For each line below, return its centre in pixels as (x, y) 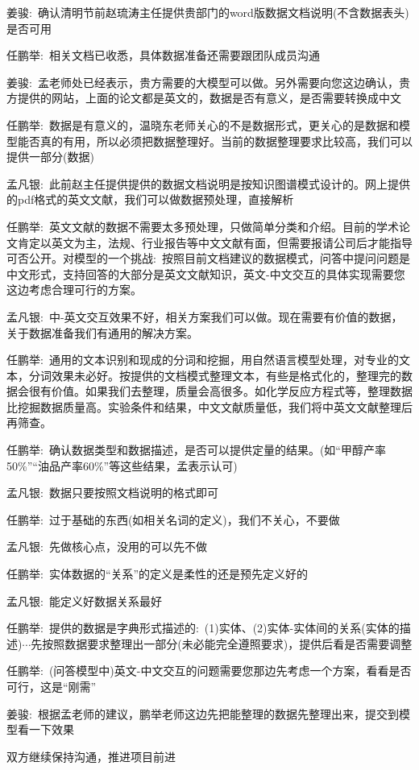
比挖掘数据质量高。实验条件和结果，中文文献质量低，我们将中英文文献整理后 (209, 406)
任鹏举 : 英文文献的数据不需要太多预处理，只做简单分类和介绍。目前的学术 (203, 226)
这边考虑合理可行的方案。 (74, 290)
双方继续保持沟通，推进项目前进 (91, 756)
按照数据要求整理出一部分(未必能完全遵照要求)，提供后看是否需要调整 (227, 643)
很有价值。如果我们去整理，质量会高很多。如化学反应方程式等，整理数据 (220, 391)
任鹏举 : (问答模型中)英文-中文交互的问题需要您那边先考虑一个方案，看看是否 (209, 671)
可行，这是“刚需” (52, 686)
